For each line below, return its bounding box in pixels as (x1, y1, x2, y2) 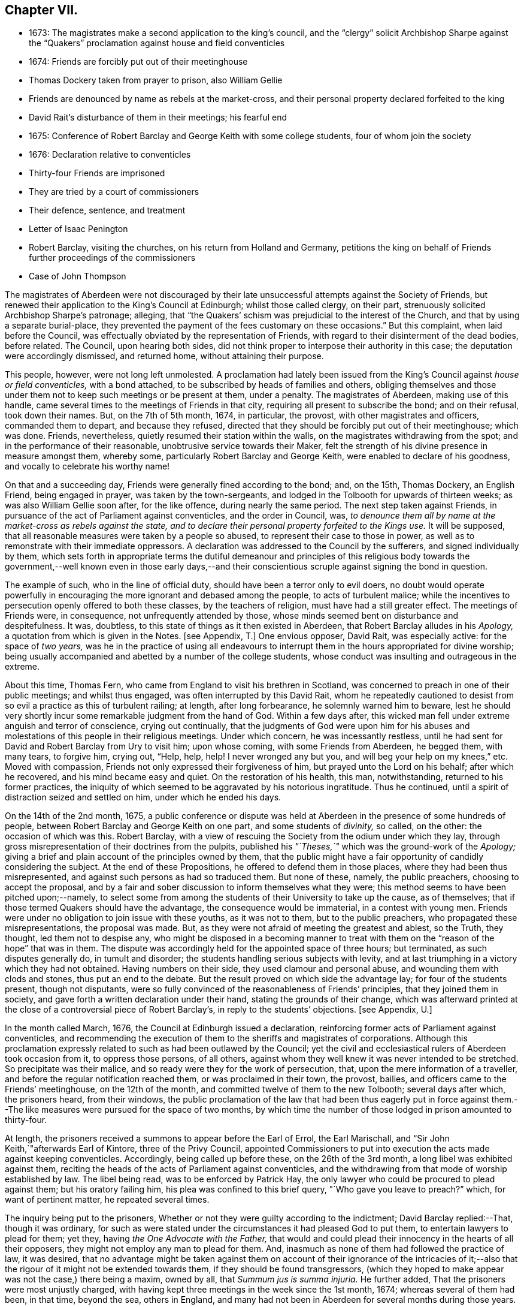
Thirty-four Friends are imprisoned (29, 168, 165, 179)
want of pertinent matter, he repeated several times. (5, 1194, 210, 1205)
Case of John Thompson (29, 271, 126, 282)
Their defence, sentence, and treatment (29, 205, 186, 216)
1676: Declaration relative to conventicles (29, 149, 191, 160)
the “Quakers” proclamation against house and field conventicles (29, 38, 285, 49)
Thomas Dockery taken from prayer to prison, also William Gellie (29, 75, 283, 86)
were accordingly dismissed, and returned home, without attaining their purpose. (5, 351, 324, 362)
